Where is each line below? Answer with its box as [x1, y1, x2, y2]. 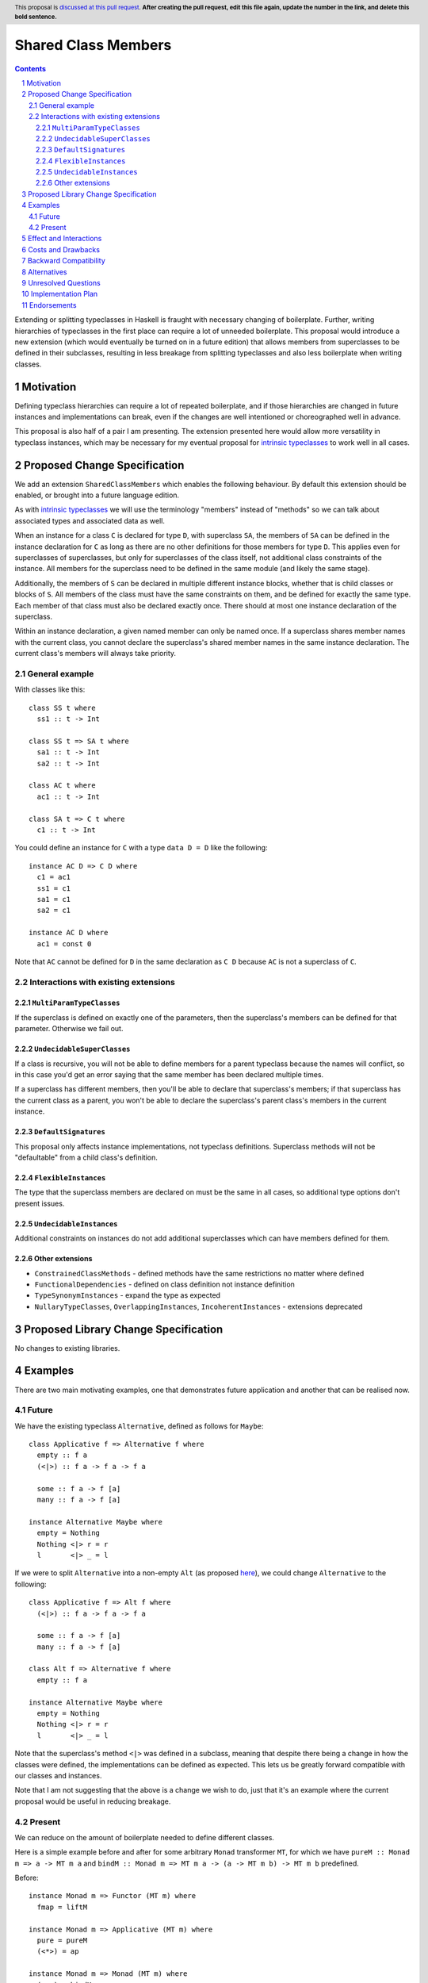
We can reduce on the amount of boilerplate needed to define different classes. [14, 1832, 275, 1842]
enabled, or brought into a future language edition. [14, 490, 180, 500]
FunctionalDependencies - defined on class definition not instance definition [34, 1279, 295, 1289]
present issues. [14, 1199, 65, 1208]
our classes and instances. [14, 1770, 102, 1780]
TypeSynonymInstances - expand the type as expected [34, 1291, 221, 1300]
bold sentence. [14, 13, 57, 21]
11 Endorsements [21, 300, 77, 309]
